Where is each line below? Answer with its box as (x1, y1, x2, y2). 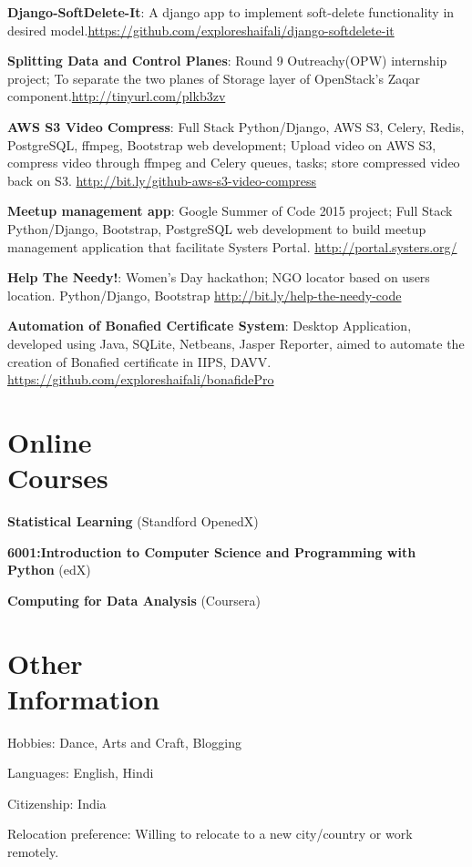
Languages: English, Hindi (7, 763, 154, 782)
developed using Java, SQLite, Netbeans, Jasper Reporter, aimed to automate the (7, 333, 465, 352)
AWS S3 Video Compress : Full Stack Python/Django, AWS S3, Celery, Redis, (7, 117, 465, 136)
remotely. (7, 842, 59, 862)
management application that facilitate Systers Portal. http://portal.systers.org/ (7, 237, 457, 256)
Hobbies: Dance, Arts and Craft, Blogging (7, 732, 241, 751)
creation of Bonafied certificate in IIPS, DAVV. (7, 352, 272, 371)
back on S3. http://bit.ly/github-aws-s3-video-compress (7, 170, 317, 189)
